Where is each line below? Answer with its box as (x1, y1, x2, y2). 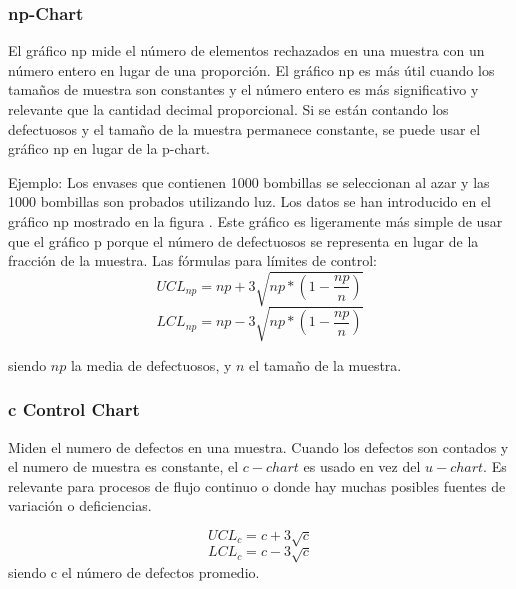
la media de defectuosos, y (70, 354, 232, 375)
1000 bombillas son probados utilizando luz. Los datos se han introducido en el (8, 191, 491, 212)
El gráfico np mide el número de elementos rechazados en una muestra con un (8, 40, 485, 61)
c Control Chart (8, 397, 140, 422)
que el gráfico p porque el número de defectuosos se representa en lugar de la (8, 230, 479, 251)
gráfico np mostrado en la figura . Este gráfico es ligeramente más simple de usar (8, 210, 503, 231)
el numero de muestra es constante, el (8, 456, 239, 477)
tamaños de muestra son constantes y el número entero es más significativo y (8, 79, 479, 100)
